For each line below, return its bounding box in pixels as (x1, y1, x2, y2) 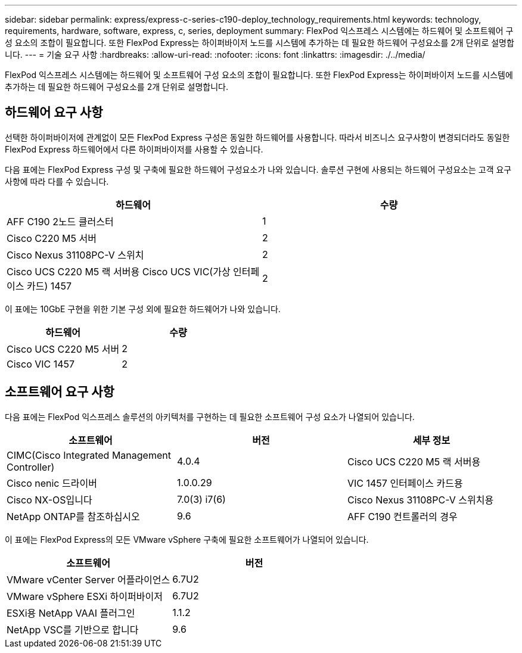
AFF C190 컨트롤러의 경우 (347, 510, 458, 523)
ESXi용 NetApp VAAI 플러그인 (7, 607, 135, 619)
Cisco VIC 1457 (7, 357, 75, 370)
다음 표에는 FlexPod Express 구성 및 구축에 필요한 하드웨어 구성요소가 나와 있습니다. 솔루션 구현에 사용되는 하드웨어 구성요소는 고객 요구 (5, 164, 512, 175)
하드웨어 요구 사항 (5, 105, 103, 120)
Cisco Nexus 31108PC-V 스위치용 (347, 493, 494, 506)
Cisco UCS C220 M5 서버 (7, 343, 120, 355)
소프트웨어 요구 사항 (5, 384, 114, 400)
